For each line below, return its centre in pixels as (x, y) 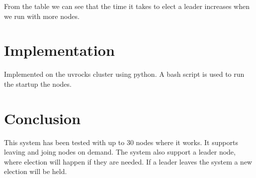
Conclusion (43, 118)
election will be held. (36, 171)
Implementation (59, 50)
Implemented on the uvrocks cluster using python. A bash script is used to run (124, 74)
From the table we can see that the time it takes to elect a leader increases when (127, 6)
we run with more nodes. (42, 16)
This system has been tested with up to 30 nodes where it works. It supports (121, 142)
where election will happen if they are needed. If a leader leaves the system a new (128, 161)
